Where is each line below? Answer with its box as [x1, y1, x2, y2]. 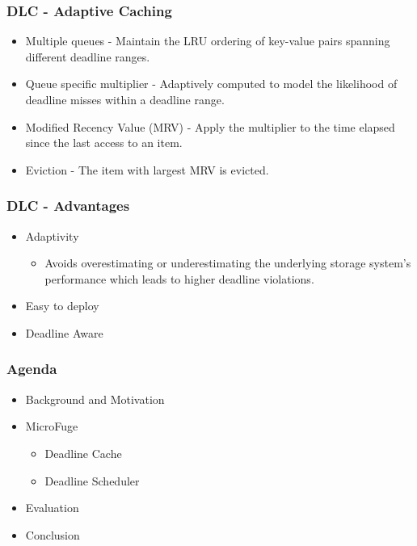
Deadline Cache [44, 444, 122, 461]
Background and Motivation [25, 390, 165, 407]
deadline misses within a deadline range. [25, 91, 225, 107]
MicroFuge [25, 418, 78, 435]
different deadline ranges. [25, 48, 150, 65]
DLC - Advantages [6, 195, 130, 216]
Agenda [6, 359, 57, 379]
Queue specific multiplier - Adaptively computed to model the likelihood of [25, 75, 398, 92]
